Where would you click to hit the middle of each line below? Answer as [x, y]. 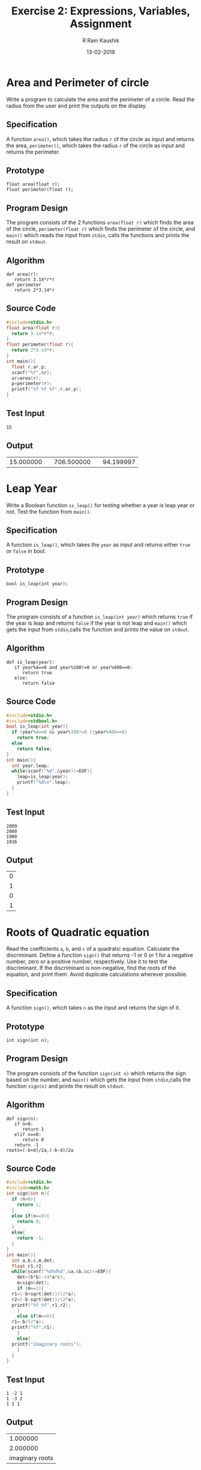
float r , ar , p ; [29, 367]
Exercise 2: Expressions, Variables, [101, 11]
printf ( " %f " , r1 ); [33, 1328]
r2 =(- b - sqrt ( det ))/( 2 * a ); [44, 1300]
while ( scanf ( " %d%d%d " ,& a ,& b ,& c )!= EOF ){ [61, 1272]
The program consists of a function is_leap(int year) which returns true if [100, 617]
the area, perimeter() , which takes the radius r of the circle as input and [95, 145]
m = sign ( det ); [33, 1283]
